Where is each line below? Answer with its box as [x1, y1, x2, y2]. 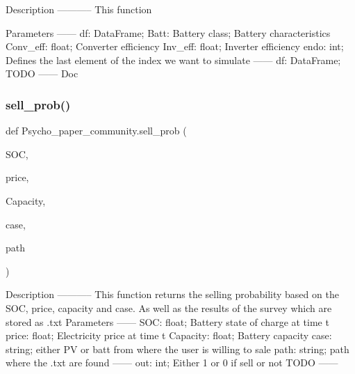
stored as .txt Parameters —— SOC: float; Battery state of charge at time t [6, 314, 329, 329]
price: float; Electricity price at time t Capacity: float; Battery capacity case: [6, 328, 332, 343]
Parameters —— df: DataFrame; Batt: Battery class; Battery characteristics [6, 25, 331, 40]
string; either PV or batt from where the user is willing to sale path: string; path [6, 341, 349, 356]
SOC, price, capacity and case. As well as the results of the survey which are [6, 300, 332, 315]
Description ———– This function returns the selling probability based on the [6, 287, 339, 302]
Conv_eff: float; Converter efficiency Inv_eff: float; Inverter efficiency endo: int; [6, 39, 344, 54]
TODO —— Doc [6, 66, 79, 81]
